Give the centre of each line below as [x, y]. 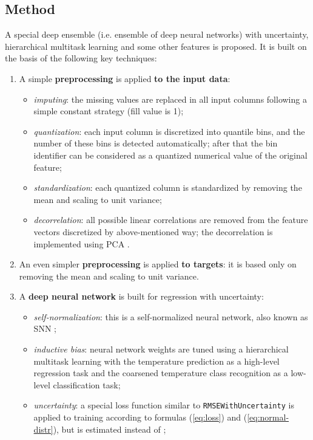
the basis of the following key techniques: [81, 58]
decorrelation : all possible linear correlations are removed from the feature [171, 220]
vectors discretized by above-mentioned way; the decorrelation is [153, 231]
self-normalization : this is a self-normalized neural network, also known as [171, 316]
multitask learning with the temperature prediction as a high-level [156, 361]
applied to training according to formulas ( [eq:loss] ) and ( [140, 417]
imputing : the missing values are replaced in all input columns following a [170, 99]
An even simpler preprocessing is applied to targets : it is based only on [158, 264]
